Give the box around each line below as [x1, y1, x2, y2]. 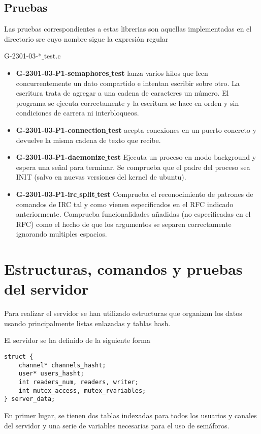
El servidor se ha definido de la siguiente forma [4, 335, 150, 345]
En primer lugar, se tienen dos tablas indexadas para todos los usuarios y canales [4, 410, 257, 420]
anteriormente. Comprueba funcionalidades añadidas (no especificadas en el [16, 209, 251, 219]
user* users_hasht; [18, 370, 84, 378]
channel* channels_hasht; [18, 361, 106, 369]
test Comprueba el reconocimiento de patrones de [97, 188, 253, 199]
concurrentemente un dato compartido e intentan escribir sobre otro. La [16, 77, 240, 88]
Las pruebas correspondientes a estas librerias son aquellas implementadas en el [4, 23, 252, 34]
